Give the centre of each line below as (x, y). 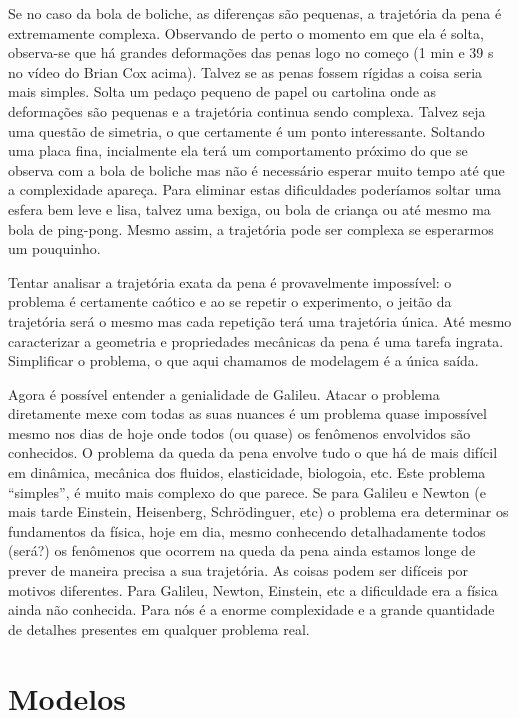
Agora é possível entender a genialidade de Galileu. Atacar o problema (224, 393)
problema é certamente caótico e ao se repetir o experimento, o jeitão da (230, 301)
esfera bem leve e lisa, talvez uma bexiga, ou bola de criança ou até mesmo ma (249, 208)
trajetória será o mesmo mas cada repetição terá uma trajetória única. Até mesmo (260, 320)
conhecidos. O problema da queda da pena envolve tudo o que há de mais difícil (253, 452)
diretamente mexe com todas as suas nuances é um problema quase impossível (247, 413)
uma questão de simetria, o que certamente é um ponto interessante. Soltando (246, 130)
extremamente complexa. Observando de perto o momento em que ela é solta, (246, 32)
